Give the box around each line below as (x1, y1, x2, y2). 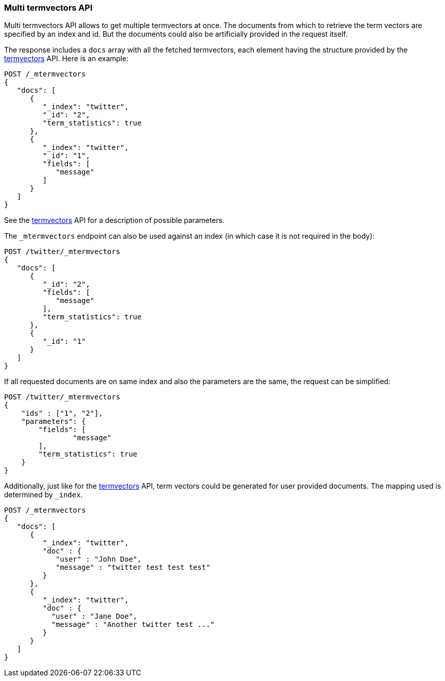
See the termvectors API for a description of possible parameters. (4, 216, 225, 225)
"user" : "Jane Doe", (51, 612, 138, 621)
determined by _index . (4, 490, 83, 499)
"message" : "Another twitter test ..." (51, 620, 215, 629)
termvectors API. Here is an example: (4, 54, 128, 63)
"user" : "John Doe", (56, 555, 142, 564)
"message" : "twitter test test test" (56, 563, 211, 572)
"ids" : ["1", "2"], (21, 409, 103, 418)
